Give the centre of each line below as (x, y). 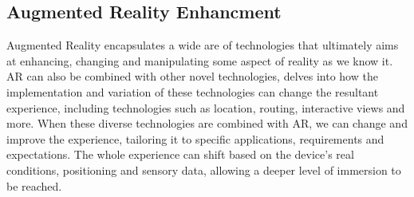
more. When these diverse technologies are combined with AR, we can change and (207, 123)
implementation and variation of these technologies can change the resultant (193, 91)
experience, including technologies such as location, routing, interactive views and (206, 107)
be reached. (34, 185)
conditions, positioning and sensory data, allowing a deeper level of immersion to (204, 169)
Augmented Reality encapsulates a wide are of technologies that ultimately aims (203, 45)
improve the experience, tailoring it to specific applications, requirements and (195, 138)
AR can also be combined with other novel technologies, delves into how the (192, 76)
